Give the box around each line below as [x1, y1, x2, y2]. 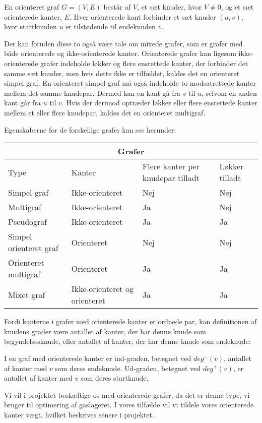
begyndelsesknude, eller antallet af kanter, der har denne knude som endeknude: [4, 336, 251, 346]
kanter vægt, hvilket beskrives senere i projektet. [4, 409, 154, 419]
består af [103, 2, 131, 12]
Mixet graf [8, 288, 45, 300]
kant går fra [4, 97, 41, 108]
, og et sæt [221, 2, 254, 12]
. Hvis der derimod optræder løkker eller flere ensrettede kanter [61, 97, 257, 108]
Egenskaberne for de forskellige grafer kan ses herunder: [4, 124, 176, 135]
